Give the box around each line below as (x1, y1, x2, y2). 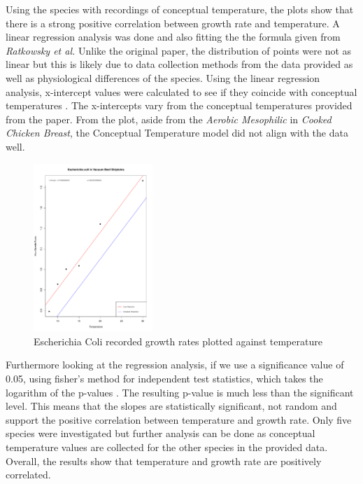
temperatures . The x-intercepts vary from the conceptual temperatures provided (6, 98, 353, 113)
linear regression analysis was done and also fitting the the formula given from (6, 29, 341, 44)
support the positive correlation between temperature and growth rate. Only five (6, 412, 352, 427)
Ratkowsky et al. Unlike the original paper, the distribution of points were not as (6, 43, 352, 57)
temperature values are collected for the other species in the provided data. (6, 439, 328, 454)
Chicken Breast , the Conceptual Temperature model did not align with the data (6, 125, 348, 140)
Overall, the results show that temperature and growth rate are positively (6, 453, 322, 468)
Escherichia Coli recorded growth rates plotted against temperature (34, 333, 322, 348)
